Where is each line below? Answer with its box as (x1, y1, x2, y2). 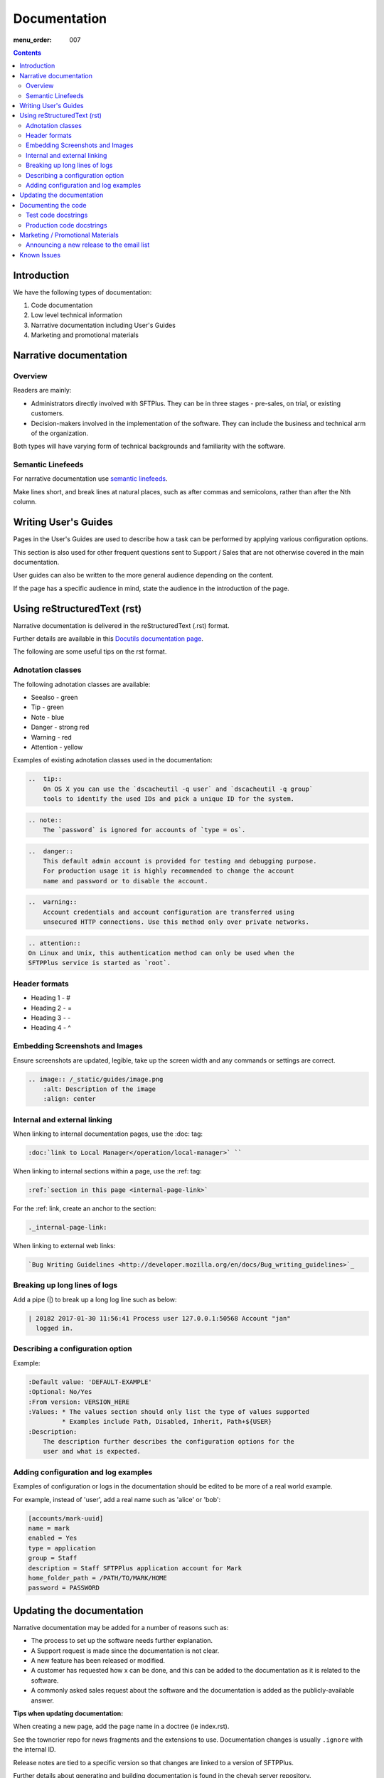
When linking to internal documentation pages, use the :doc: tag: (13, 1129, 203, 1138)
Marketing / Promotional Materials (19, 230, 119, 239)
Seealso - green (31, 693, 78, 701)
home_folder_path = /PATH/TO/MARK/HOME (28, 1574, 167, 1582)
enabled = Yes (28, 1534, 78, 1543)
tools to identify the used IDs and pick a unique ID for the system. (43, 795, 295, 803)
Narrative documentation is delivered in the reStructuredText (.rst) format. (13, 621, 230, 629)
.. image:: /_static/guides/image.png (28, 1075, 164, 1083)
